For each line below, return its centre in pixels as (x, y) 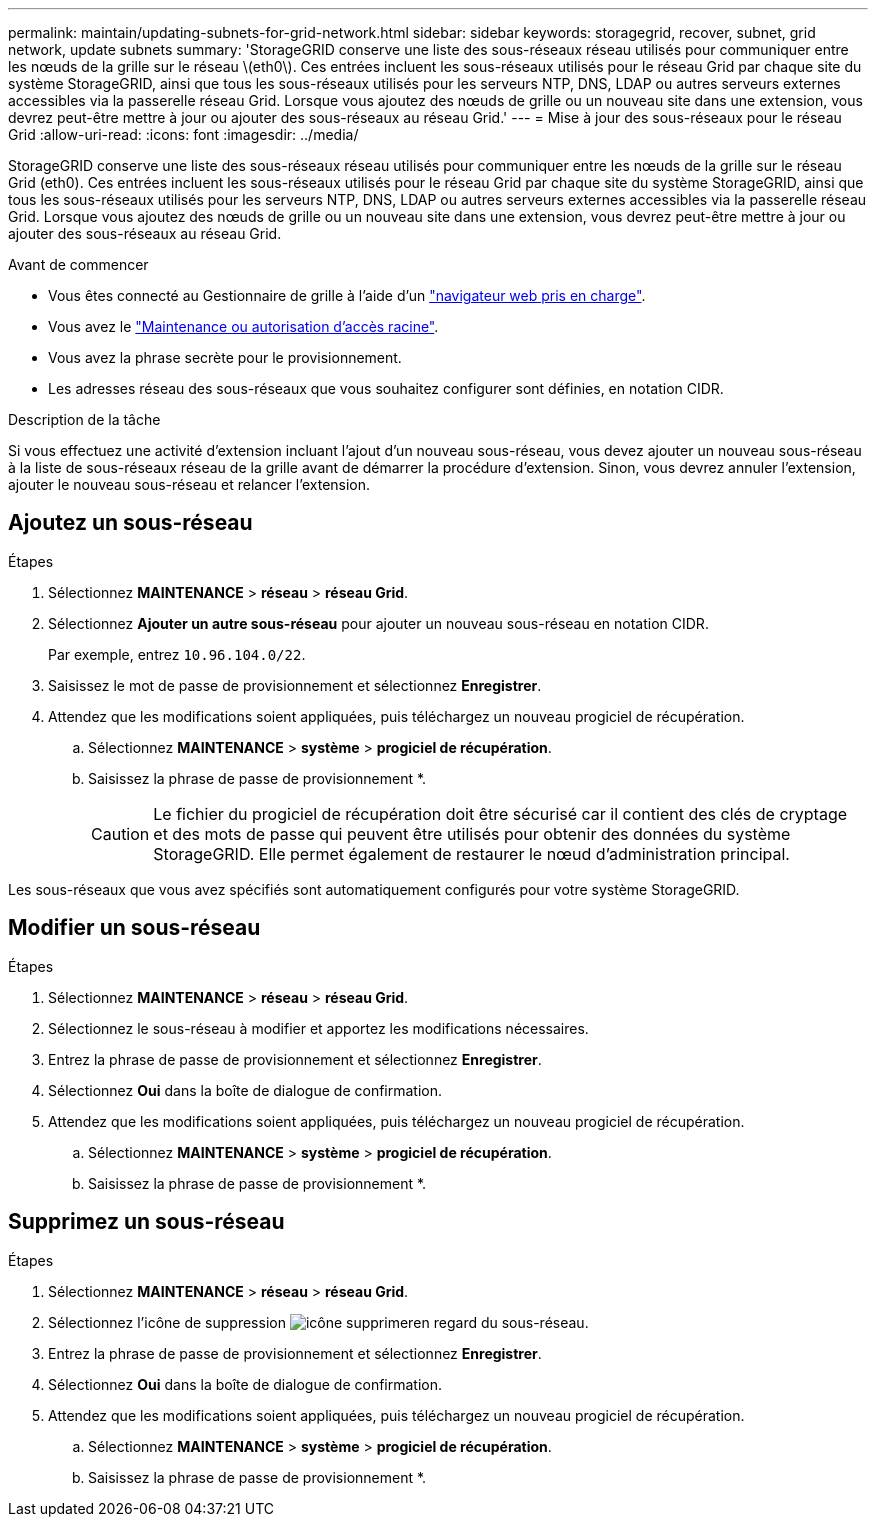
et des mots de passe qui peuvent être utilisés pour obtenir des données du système (472, 833)
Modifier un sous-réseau (134, 928)
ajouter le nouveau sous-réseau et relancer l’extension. (189, 484)
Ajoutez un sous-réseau (130, 523)
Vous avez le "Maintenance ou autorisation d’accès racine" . (243, 326)
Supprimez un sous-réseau (146, 1222)
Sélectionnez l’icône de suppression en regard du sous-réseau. (318, 1322)
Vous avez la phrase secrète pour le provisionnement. (225, 357)
